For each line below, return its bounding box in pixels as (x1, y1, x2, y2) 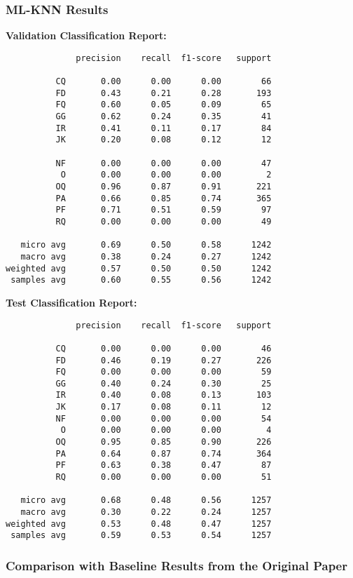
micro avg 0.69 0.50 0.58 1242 (20, 240, 272, 250)
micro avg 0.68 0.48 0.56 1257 (20, 495, 272, 506)
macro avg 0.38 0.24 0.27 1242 (20, 251, 272, 262)
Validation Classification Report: (6, 28, 167, 43)
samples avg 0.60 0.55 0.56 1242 (11, 275, 272, 285)
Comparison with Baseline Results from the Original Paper (6, 556, 347, 574)
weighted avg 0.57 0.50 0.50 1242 (6, 263, 272, 274)
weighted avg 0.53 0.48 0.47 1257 (6, 518, 272, 529)
